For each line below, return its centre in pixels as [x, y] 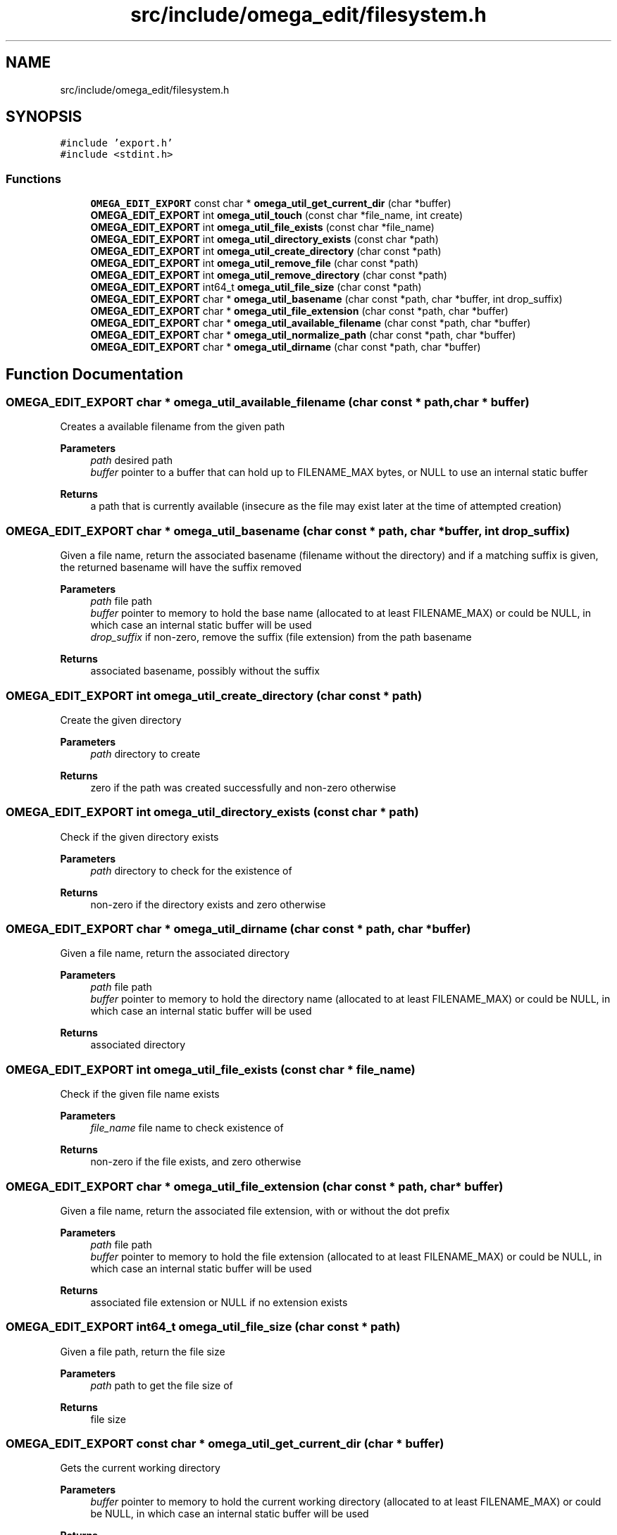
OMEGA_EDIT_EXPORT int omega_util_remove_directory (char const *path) [269, 275]
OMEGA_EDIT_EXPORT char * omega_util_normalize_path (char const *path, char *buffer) [303, 335]
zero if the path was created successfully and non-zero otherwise [243, 787]
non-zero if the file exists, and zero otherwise [196, 1162]
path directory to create [145, 753]
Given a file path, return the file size [143, 1351]
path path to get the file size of [162, 1385]
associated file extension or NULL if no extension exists [219, 1302]
